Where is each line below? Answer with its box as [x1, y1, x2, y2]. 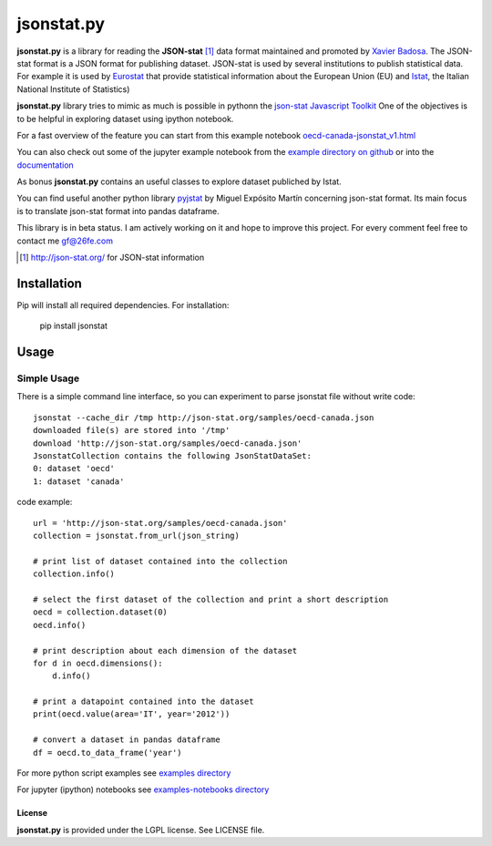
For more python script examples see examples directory [16, 768, 231, 779]
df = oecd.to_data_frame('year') [33, 748, 182, 758]
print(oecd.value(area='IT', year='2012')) [33, 709, 231, 719]
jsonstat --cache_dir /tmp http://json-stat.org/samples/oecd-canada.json [33, 412, 374, 423]
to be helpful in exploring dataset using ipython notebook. [16, 113, 234, 124]
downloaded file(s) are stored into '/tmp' [33, 425, 231, 436]
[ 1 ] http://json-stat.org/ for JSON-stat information [19, 252, 205, 263]
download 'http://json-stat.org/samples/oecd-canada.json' [33, 438, 302, 449]
